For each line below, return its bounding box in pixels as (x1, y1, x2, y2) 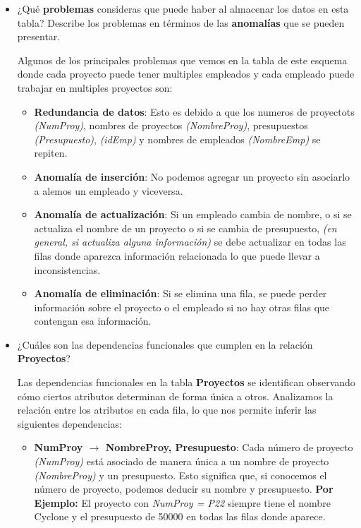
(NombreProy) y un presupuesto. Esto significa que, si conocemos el (34, 467, 327, 482)
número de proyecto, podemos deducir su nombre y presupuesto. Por (34, 481, 334, 496)
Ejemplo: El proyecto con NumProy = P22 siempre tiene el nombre (34, 495, 331, 510)
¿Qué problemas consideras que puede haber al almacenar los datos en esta (17, 1, 349, 16)
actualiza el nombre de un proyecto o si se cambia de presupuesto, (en (34, 220, 337, 235)
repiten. (34, 145, 68, 160)
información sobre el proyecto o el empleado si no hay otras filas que (34, 299, 330, 314)
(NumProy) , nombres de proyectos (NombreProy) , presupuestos (34, 118, 308, 133)
